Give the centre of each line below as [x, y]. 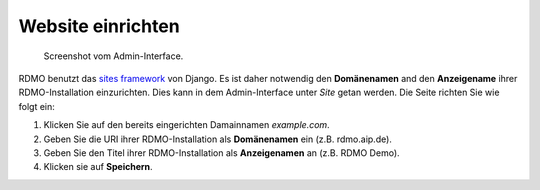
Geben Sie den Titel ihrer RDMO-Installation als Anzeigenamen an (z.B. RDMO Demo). [221, 152]
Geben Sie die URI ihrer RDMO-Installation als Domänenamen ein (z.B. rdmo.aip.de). [217, 139]
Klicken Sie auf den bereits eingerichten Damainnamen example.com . [186, 125]
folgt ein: [36, 106]
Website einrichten [99, 26]
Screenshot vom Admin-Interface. [113, 56]
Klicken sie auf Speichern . [98, 167]
